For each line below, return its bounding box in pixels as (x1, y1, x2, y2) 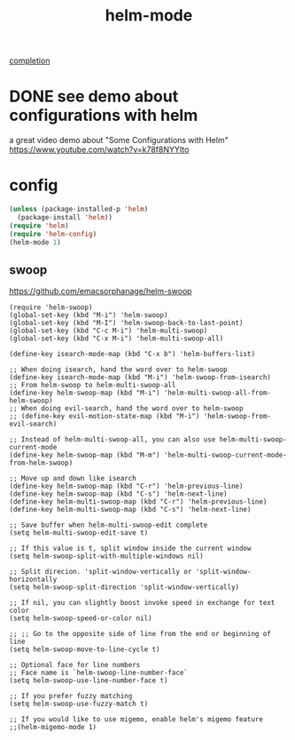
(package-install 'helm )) (17, 212, 113, 222)
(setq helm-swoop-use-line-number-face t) (9, 676, 168, 685)
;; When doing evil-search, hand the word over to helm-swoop (9, 404, 244, 413)
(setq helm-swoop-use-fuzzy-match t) (9, 699, 149, 709)
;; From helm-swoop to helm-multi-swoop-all (9, 381, 176, 390)
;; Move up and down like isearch (9, 474, 137, 483)
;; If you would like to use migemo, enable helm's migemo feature (9, 715, 264, 724)
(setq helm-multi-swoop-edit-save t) (9, 529, 149, 537)
